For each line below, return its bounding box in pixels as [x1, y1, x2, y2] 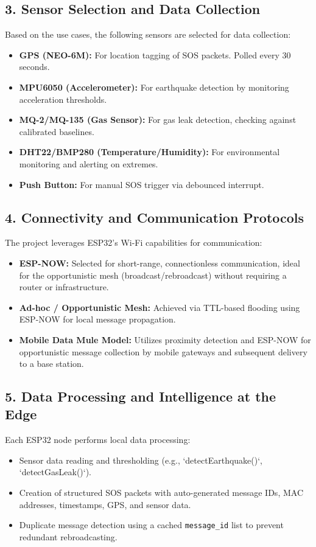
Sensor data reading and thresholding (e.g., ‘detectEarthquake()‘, [19, 453, 262, 466]
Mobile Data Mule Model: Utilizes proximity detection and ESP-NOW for [19, 333, 311, 346]
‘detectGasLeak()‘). [19, 465, 91, 478]
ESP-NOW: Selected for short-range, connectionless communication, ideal [19, 256, 300, 269]
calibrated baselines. [19, 125, 94, 138]
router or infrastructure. [19, 280, 109, 293]
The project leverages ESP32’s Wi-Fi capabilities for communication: [5, 236, 262, 249]
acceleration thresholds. [19, 92, 107, 105]
